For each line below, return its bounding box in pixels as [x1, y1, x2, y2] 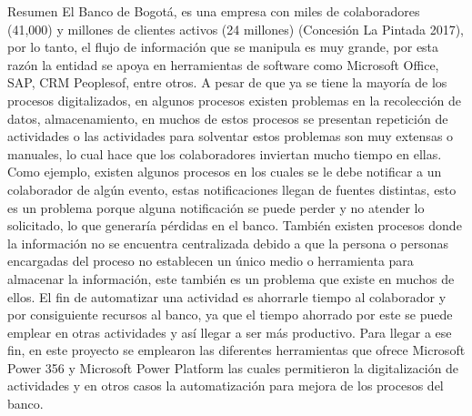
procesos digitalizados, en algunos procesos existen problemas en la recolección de [7, 90, 461, 109]
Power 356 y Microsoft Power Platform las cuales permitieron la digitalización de [7, 358, 459, 377]
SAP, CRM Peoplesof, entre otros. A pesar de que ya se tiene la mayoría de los [7, 73, 447, 92]
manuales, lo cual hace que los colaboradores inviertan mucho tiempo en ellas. [7, 144, 442, 163]
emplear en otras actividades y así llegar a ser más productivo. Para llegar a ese [7, 322, 452, 341]
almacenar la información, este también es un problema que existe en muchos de [7, 269, 455, 288]
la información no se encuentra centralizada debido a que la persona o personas [7, 233, 449, 252]
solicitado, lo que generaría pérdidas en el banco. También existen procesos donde [7, 216, 462, 235]
